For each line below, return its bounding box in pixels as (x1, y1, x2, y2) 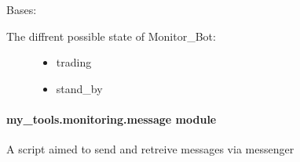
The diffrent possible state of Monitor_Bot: (6, 27, 216, 44)
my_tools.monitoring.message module (6, 110, 217, 127)
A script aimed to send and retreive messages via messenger (6, 141, 295, 157)
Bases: (6, 2, 37, 17)
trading (56, 54, 92, 70)
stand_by (56, 80, 103, 96)
